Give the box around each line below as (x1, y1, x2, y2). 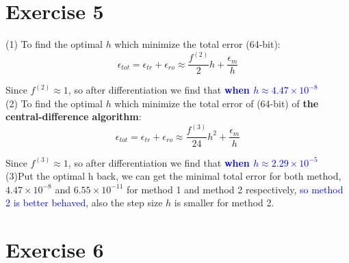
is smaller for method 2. (174, 195, 274, 210)
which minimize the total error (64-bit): (114, 37, 281, 51)
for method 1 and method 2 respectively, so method (127, 182, 344, 196)
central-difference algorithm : (5, 109, 142, 124)
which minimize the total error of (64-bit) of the (114, 96, 319, 110)
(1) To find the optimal (5, 37, 103, 51)
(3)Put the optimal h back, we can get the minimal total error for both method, (5, 169, 341, 183)
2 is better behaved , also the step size (5, 195, 163, 210)
